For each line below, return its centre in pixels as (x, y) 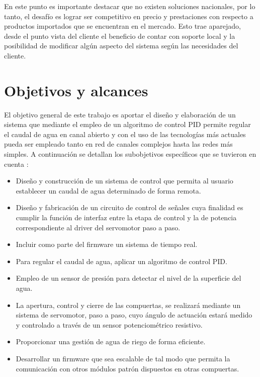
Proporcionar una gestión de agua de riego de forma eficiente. (111, 341)
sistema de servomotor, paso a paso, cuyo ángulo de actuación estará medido (134, 315)
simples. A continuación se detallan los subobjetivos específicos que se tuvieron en (130, 154)
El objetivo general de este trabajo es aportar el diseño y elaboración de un (120, 114)
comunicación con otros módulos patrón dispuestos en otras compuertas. (127, 368)
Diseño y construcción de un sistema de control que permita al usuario (124, 181)
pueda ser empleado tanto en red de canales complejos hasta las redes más (118, 144)
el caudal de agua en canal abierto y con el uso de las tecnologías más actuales (125, 134)
